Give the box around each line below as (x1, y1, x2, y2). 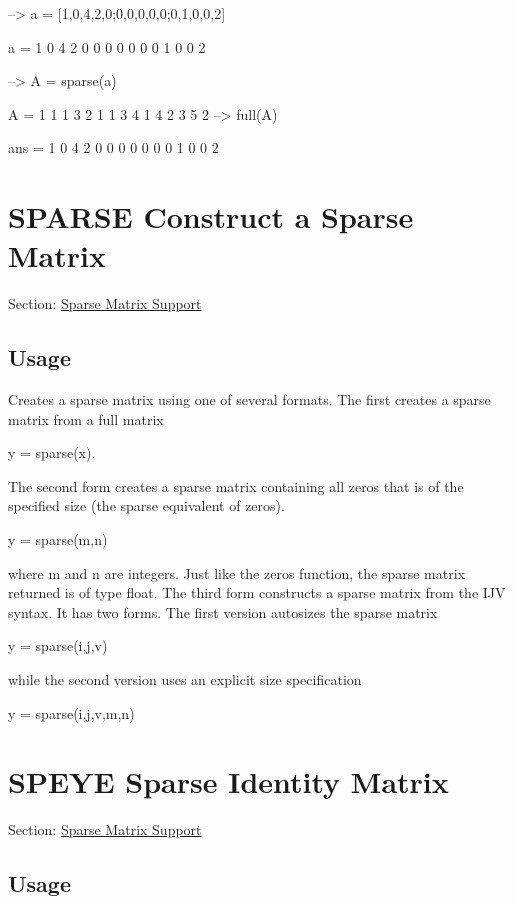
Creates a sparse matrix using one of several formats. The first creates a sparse (8, 389, 491, 410)
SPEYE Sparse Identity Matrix (8, 761, 449, 802)
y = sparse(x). (8, 442, 96, 463)
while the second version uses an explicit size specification (8, 669, 362, 690)
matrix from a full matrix (8, 408, 164, 429)
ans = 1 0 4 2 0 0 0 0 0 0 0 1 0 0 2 (8, 137, 219, 158)
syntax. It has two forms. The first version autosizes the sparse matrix (8, 601, 438, 622)
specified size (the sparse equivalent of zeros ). (8, 495, 285, 516)
